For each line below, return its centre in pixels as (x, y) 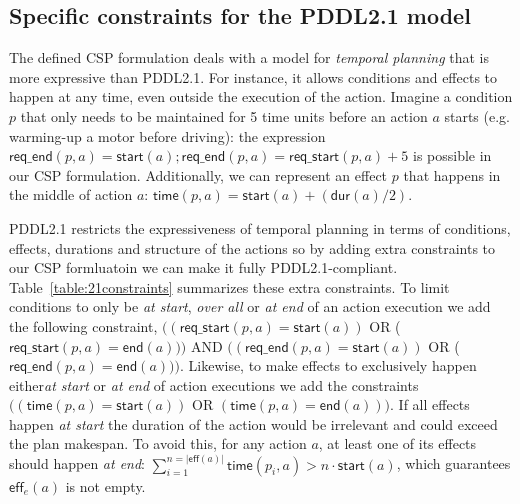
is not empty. (105, 485)
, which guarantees (453, 463)
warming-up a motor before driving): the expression (167, 135)
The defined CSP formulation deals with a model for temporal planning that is (249, 57)
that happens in (452, 174)
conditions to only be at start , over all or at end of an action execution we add (250, 306)
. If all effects (430, 404)
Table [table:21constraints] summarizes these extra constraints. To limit (229, 286)
